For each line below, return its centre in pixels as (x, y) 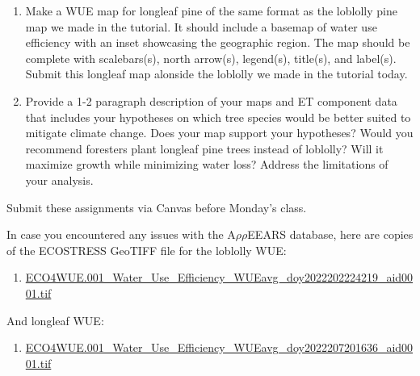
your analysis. (59, 180)
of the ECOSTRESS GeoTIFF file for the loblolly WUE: (147, 250)
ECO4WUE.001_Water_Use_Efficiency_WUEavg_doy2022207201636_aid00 (219, 347)
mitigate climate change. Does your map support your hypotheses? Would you (219, 133)
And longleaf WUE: (55, 320)
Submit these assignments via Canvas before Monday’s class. (157, 207)
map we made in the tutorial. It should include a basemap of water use (201, 26)
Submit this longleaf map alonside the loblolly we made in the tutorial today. (216, 74)
